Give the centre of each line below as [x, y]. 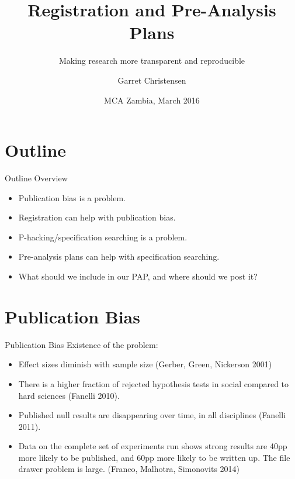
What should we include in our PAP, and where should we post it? [138, 276]
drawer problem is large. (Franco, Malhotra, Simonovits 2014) [129, 469]
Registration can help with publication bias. [97, 217]
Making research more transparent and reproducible [152, 61]
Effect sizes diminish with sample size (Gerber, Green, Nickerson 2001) [145, 364]
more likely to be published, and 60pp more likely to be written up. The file [154, 457]
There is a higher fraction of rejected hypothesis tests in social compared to [154, 383]
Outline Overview [36, 178]
